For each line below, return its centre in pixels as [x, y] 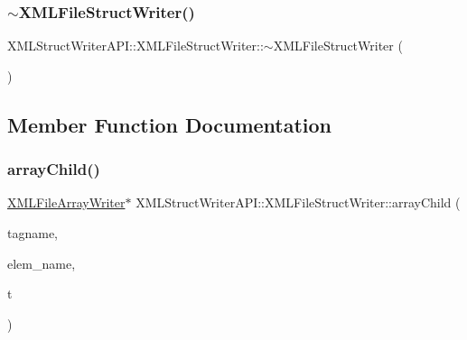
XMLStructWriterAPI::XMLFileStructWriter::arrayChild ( [298, 202]
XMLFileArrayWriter [66, 202]
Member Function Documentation [170, 124]
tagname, [33, 233]
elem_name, [42, 263]
